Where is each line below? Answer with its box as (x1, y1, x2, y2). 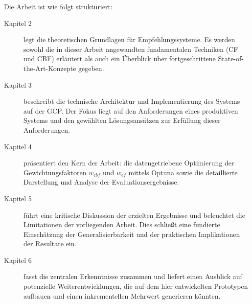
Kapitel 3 (4, 79, 32, 90)
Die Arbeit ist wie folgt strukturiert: (4, 1, 113, 11)
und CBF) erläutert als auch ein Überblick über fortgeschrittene (23, 53, 216, 64)
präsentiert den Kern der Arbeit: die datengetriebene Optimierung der (23, 158, 234, 168)
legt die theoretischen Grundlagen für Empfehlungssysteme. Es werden (23, 34, 235, 45)
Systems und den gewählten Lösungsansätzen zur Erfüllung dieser (23, 115, 221, 125)
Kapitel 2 (4, 18, 32, 28)
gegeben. (78, 63, 104, 73)
